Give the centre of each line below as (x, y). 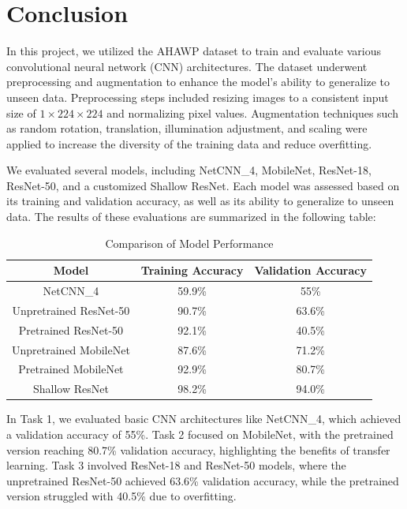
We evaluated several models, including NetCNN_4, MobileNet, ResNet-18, (189, 170)
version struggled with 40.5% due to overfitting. (121, 496)
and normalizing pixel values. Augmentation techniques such (252, 112)
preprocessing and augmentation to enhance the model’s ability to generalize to (198, 82)
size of (21, 112)
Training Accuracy (192, 270)
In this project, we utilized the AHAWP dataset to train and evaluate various (194, 51)
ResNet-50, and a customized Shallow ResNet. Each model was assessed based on (203, 185)
